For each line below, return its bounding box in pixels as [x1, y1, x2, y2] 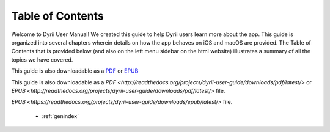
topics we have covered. [11, 56, 73, 64]
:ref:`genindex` [42, 112, 79, 119]
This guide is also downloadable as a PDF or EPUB [11, 67, 139, 75]
